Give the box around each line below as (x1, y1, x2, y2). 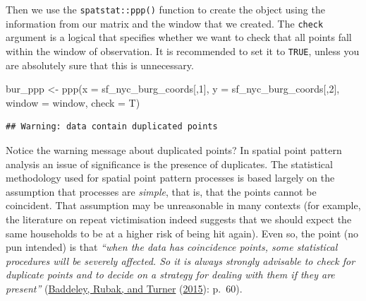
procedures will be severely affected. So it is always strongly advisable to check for (6, 253, 355, 268)
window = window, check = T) (6, 95, 140, 110)
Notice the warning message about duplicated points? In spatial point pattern (6, 142, 342, 157)
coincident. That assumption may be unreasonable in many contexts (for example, (6, 198, 361, 213)
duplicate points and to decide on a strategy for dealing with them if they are (6, 267, 335, 282)
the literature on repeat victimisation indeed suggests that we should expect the (6, 211, 352, 226)
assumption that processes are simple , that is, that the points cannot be (6, 184, 317, 199)
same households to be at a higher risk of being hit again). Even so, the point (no (6, 225, 359, 240)
